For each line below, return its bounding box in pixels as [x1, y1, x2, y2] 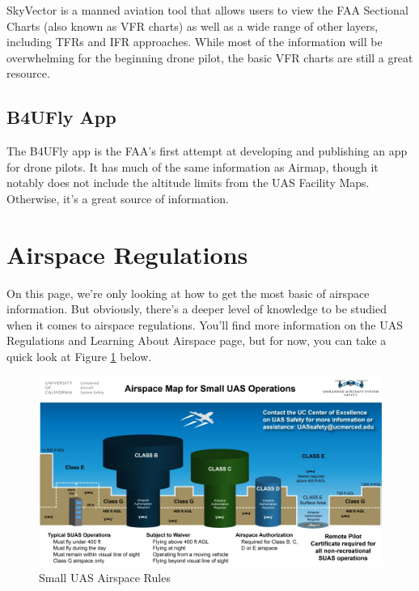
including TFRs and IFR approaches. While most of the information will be [6, 33, 383, 50]
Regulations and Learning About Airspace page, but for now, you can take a [6, 332, 387, 349]
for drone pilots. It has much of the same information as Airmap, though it [6, 158, 379, 175]
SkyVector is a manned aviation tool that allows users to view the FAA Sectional [6, 2, 408, 18]
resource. [6, 65, 50, 82]
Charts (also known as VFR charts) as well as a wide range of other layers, [6, 17, 379, 34]
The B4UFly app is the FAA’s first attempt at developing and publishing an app [6, 142, 408, 159]
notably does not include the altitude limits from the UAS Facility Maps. [6, 174, 370, 191]
